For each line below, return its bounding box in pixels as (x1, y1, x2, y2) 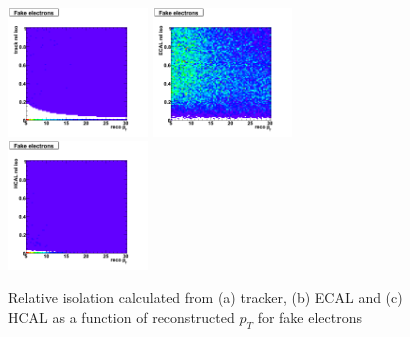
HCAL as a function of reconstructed (8, 306, 235, 327)
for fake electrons (257, 306, 363, 327)
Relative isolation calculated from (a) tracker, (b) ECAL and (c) (8, 287, 403, 308)
